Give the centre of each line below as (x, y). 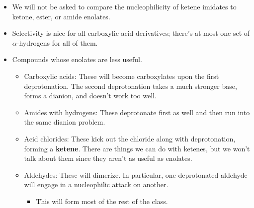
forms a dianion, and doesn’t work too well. (90, 96)
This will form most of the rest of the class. (102, 201)
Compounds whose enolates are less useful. (77, 59)
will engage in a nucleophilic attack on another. (96, 184)
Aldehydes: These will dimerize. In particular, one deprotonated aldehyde (136, 174)
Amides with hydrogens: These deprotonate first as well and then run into (137, 112)
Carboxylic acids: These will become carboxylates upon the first (122, 76)
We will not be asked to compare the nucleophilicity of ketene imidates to (124, 6)
